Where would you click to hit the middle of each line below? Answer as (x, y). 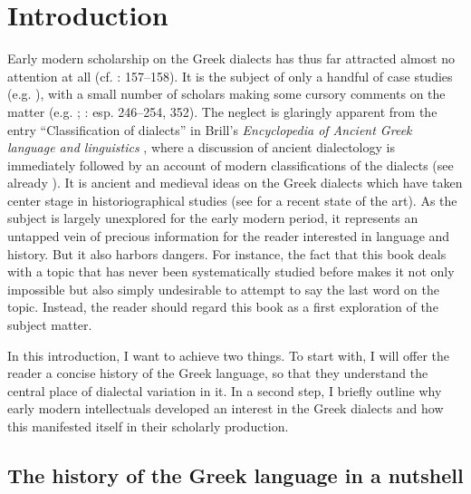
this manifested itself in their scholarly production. (148, 426)
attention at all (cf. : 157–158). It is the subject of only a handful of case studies (230, 76)
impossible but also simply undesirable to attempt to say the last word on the (223, 289)
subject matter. (50, 325)
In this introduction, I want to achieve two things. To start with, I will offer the (228, 355)
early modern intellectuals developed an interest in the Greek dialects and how (226, 408)
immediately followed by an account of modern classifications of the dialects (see (231, 165)
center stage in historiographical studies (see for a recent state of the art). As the (232, 200)
